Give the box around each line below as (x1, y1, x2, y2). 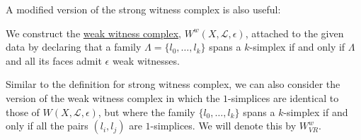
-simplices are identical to (228, 90, 339, 105)
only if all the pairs (6, 118, 88, 133)
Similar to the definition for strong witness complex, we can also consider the (6, 77, 340, 91)
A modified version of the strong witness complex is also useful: (6, 2, 281, 16)
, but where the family (98, 104, 195, 119)
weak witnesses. (112, 53, 180, 68)
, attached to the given (245, 25, 344, 40)
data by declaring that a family (6, 39, 142, 54)
